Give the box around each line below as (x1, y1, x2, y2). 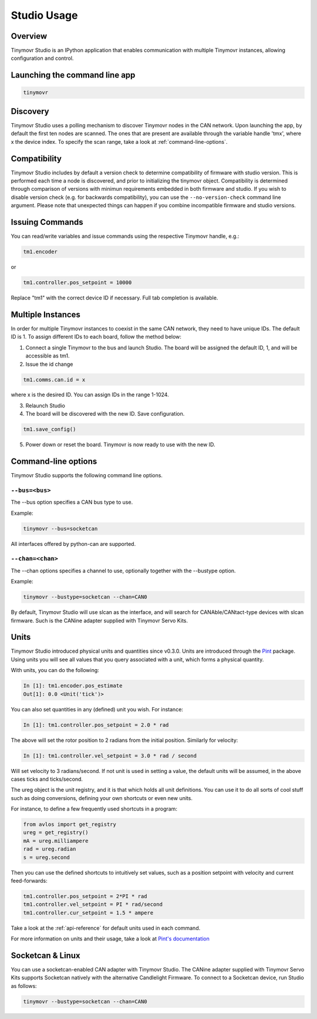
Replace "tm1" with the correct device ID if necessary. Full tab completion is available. (11, 294, 218, 302)
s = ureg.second (23, 854, 70, 861)
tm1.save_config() (23, 426, 76, 433)
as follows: (11, 982, 38, 989)
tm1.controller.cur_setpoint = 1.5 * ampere (23, 909, 154, 916)
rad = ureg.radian (23, 846, 76, 852)
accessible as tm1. (25, 352, 70, 359)
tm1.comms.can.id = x (23, 376, 86, 383)
